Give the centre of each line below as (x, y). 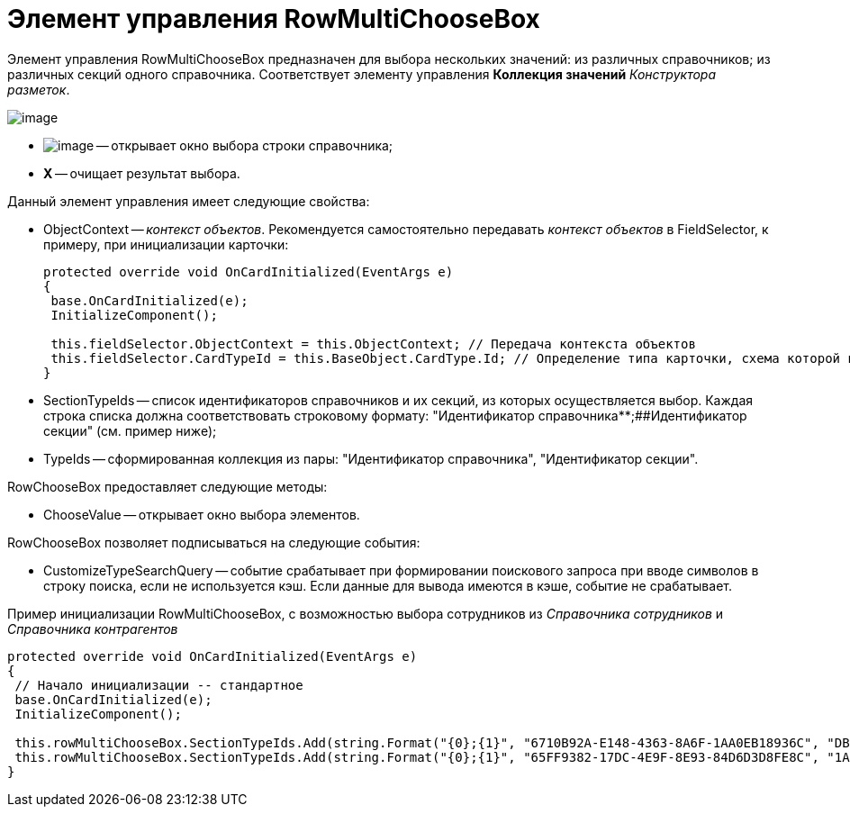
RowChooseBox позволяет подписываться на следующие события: (214, 542)
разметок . (39, 89)
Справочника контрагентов (93, 629)
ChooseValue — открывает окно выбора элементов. (202, 514)
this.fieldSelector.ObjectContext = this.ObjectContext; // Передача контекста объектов (373, 344)
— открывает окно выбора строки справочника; (244, 145)
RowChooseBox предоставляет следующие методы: (167, 486)
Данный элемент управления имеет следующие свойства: (189, 201)
